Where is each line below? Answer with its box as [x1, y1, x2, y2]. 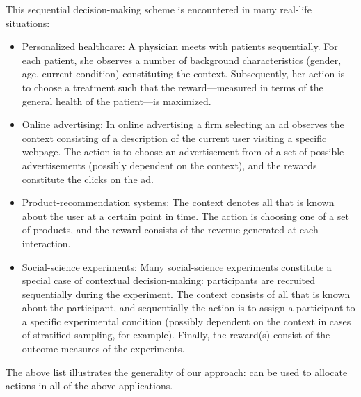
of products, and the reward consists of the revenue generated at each [22, 222, 319, 237]
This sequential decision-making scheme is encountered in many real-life [6, 2, 312, 16]
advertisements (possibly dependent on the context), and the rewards [22, 157, 317, 172]
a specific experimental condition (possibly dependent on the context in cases [22, 313, 351, 328]
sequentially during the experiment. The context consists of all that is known [22, 286, 351, 301]
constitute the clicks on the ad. [22, 171, 154, 186]
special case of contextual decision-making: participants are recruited [22, 273, 316, 288]
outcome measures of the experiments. [22, 341, 185, 356]
